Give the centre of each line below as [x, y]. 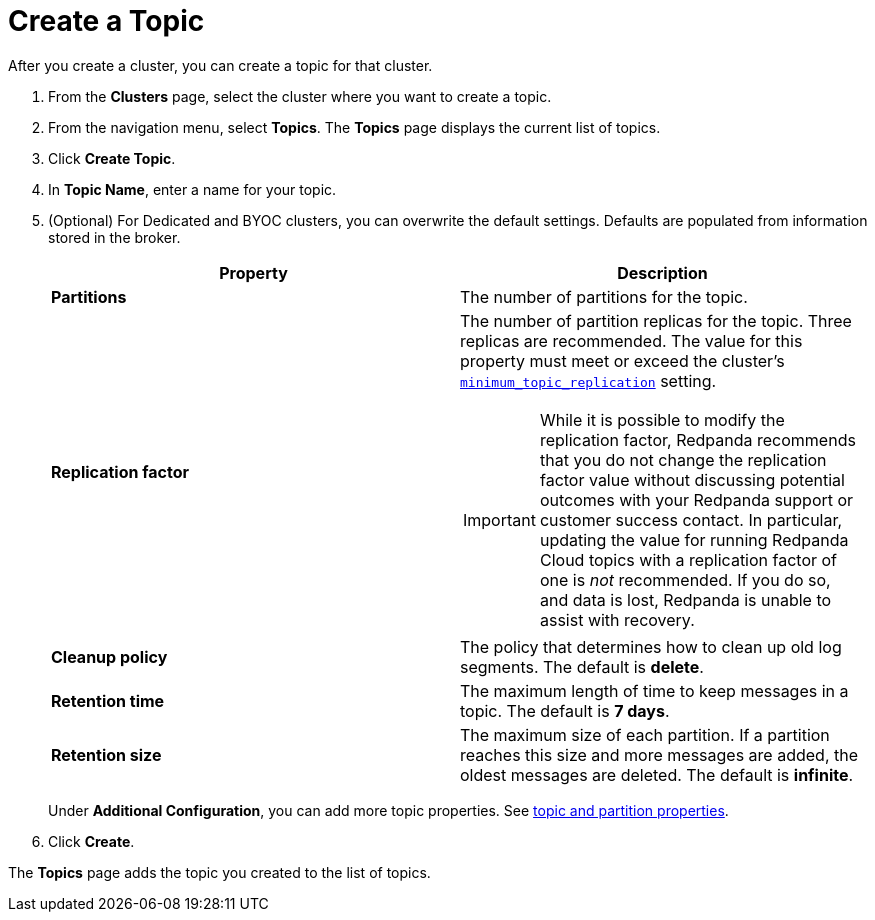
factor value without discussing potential [692, 479]
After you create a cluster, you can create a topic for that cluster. [220, 65]
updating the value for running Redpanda [694, 539]
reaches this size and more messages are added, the [659, 754]
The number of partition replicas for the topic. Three [656, 320]
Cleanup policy [109, 656]
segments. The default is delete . [582, 666]
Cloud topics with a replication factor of [688, 559]
